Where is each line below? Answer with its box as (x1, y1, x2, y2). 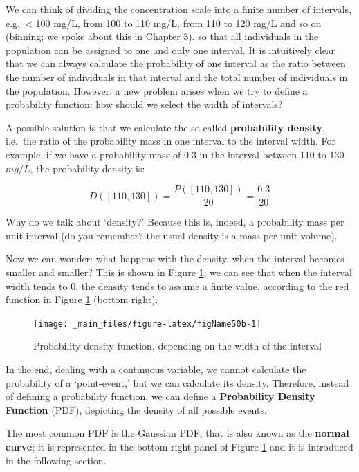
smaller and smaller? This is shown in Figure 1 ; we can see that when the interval (6, 264, 352, 279)
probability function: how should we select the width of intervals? (6, 97, 283, 111)
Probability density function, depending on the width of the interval (33, 338, 322, 353)
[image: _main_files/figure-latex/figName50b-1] (33, 318, 261, 329)
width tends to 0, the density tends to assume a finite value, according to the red (6, 278, 349, 293)
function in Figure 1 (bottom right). (6, 292, 158, 307)
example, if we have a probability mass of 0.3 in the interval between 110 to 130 (6, 147, 344, 161)
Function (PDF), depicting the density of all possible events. (6, 402, 267, 417)
